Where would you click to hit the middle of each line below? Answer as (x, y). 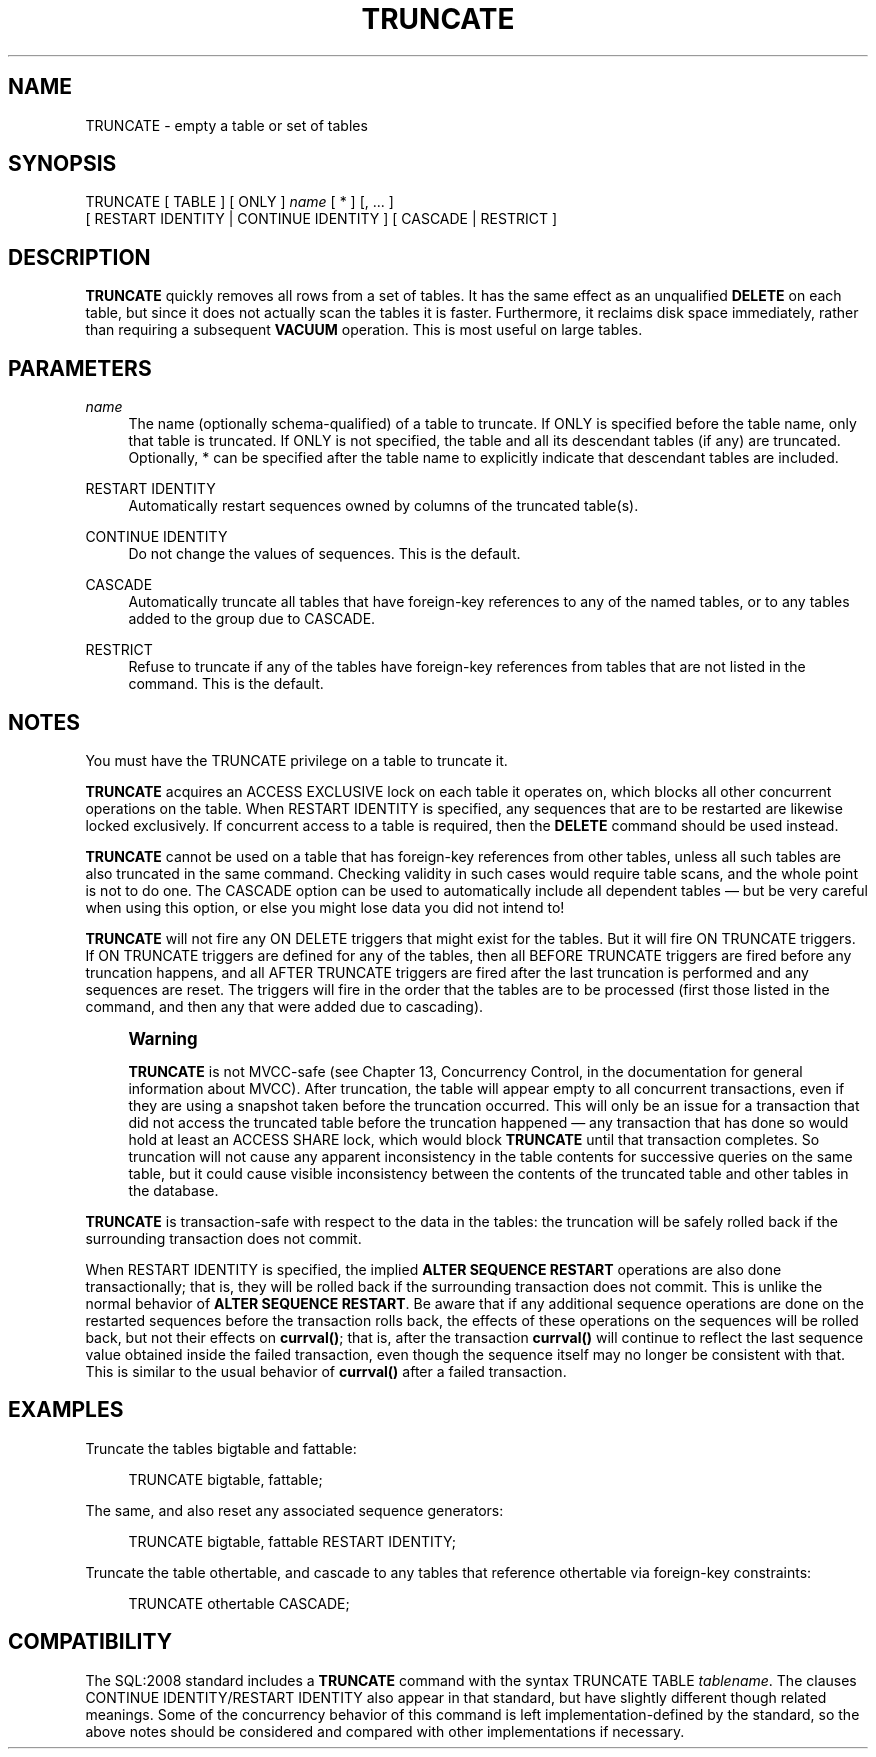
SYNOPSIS (62, 164)
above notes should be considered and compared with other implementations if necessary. (385, 1731)
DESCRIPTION (79, 257)
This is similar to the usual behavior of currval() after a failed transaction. (326, 1371)
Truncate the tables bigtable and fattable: (221, 1448)
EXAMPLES (66, 1410)
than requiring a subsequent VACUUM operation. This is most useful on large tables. (364, 330)
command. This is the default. (226, 684)
